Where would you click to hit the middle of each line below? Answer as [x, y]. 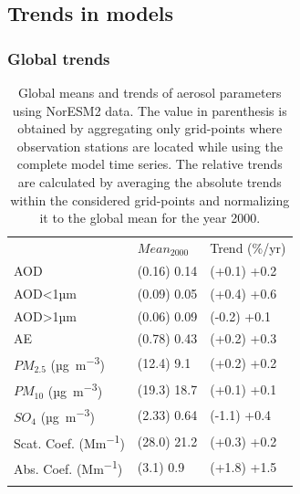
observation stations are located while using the [150, 146]
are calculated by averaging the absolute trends [150, 181]
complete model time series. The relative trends [150, 164]
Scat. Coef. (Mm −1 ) [69, 441]
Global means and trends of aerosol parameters [150, 92]
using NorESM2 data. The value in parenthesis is [150, 110]
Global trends [59, 58]
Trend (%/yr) [248, 247]
